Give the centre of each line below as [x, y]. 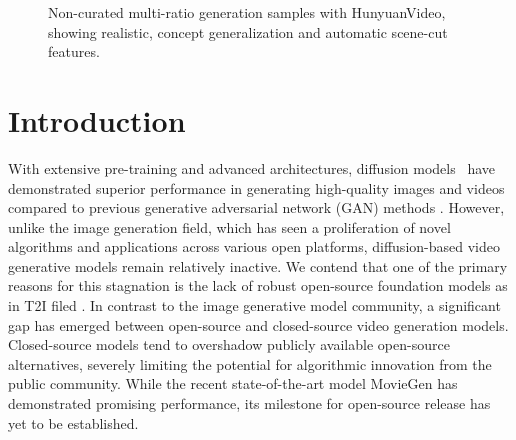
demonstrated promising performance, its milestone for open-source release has [249, 403]
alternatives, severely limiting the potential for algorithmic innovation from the [250, 363]
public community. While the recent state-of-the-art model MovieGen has [233, 383]
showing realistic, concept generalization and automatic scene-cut [248, 31]
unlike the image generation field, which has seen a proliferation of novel [229, 226]
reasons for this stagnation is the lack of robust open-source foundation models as [258, 285]
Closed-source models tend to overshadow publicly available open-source [229, 344]
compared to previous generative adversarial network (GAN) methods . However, [256, 207]
